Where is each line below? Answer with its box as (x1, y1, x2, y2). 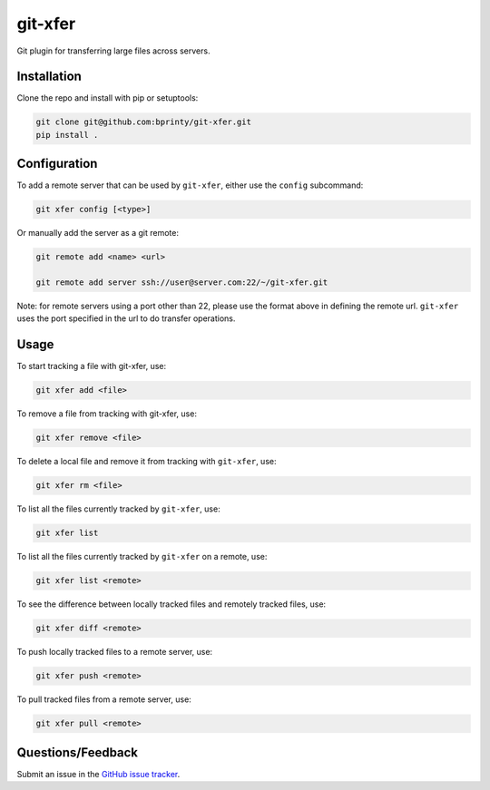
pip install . (35, 130, 99, 140)
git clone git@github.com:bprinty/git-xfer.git (35, 117, 251, 127)
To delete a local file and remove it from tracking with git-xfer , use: (16, 456, 277, 467)
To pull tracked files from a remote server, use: (16, 694, 192, 705)
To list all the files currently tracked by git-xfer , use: (16, 503, 221, 514)
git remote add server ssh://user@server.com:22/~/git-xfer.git (35, 278, 328, 288)
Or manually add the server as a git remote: (16, 228, 179, 239)
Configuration (16, 156, 98, 171)
